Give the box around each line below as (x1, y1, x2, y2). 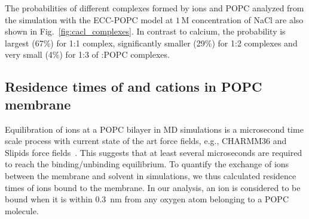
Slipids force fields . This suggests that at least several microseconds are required (5, 146, 302, 158)
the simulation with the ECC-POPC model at (5, 13, 173, 26)
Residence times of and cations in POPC (5, 77, 262, 96)
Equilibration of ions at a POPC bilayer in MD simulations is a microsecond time (5, 123, 304, 135)
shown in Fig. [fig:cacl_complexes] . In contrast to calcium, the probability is (5, 25, 286, 37)
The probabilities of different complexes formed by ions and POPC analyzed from (5, 2, 304, 14)
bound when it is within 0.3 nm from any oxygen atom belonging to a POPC (5, 193, 289, 205)
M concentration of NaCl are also (181, 13, 304, 26)
